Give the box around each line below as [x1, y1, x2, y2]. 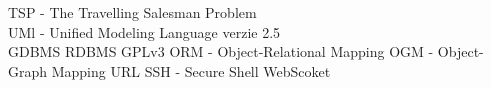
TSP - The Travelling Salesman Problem [8, 2, 257, 22]
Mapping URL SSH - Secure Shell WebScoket [51, 60, 331, 81]
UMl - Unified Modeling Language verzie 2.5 [8, 21, 281, 42]
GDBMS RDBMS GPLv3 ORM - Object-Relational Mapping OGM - [8, 41, 434, 62]
